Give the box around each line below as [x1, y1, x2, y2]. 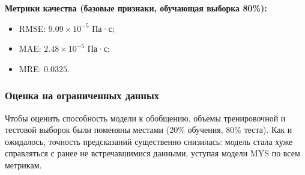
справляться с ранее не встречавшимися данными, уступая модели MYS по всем [5, 147, 300, 159]
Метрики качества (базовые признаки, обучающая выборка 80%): [5, 2, 267, 14]
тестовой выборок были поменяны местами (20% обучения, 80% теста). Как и [5, 123, 292, 136]
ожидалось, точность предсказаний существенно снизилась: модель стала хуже [5, 135, 293, 147]
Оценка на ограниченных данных [5, 88, 159, 103]
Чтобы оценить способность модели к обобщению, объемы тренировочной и [5, 111, 286, 124]
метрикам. [5, 158, 42, 171]
